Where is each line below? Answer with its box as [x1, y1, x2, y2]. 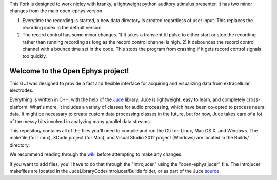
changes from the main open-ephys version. [9, 8, 104, 14]
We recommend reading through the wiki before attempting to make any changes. [9, 151, 183, 157]
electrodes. [9, 87, 33, 93]
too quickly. [22, 53, 47, 59]
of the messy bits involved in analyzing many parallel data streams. [9, 118, 151, 124]
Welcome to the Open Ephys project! [9, 67, 129, 75]
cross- [246, 96, 261, 103]
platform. [9, 104, 29, 110]
